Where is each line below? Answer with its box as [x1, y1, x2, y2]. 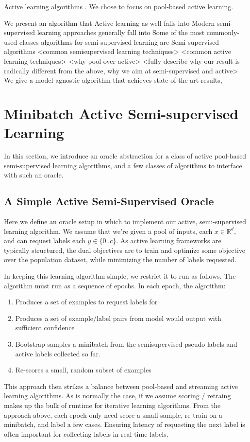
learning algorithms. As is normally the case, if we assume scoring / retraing [4, 390, 231, 401]
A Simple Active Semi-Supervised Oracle [4, 194, 214, 209]
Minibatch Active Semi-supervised [4, 103, 239, 123]
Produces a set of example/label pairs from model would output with [15, 313, 221, 323]
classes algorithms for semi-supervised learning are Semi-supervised [19, 36, 219, 47]
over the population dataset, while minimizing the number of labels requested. [4, 254, 236, 265]
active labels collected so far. [15, 348, 100, 358]
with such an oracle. [4, 170, 64, 180]
